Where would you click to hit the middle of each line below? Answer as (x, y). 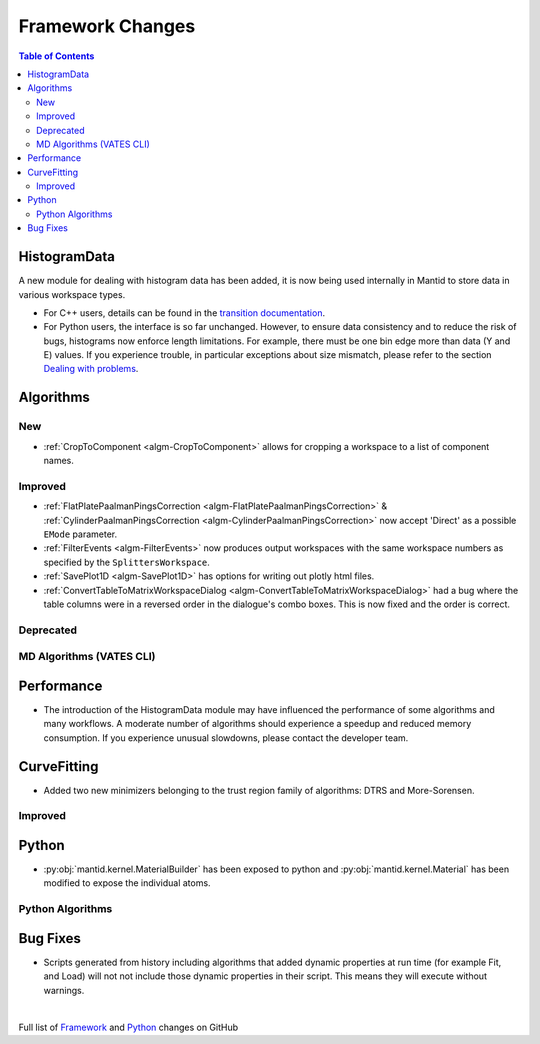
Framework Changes (107, 26)
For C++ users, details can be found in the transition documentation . (184, 312)
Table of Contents (56, 56)
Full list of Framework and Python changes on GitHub (128, 1027)
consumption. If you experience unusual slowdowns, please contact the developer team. (226, 737)
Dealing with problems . (91, 369)
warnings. (64, 990)
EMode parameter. (80, 534)
